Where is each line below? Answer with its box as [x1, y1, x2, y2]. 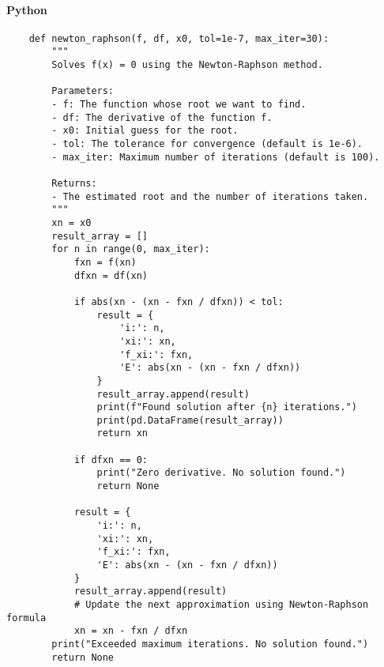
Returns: [51, 178, 97, 190]
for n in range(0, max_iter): [51, 243, 210, 255]
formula [6, 612, 47, 624]
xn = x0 [51, 217, 92, 228]
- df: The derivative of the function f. [51, 111, 273, 123]
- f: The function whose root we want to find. [51, 99, 307, 111]
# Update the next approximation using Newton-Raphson [73, 599, 369, 611]
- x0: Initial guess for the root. [51, 125, 239, 137]
